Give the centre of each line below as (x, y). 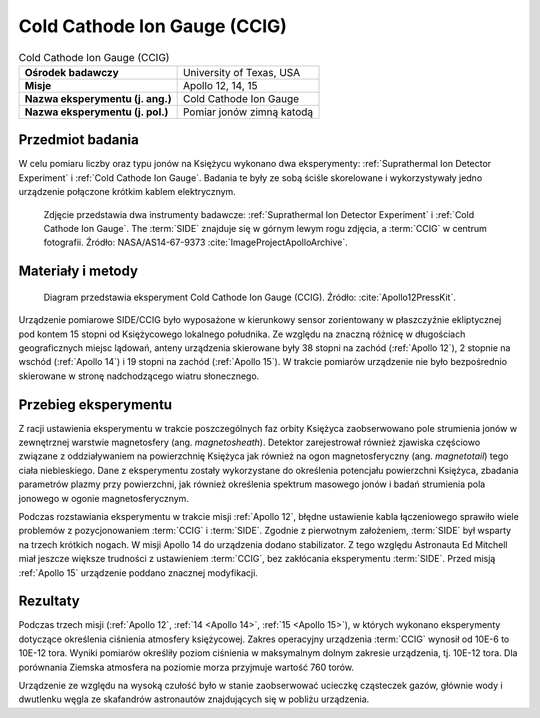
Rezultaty (49, 601)
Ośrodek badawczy (71, 72)
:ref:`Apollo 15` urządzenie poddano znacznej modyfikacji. (138, 572)
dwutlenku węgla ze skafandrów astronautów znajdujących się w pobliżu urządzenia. (194, 699)
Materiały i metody (78, 271)
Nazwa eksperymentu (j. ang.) (98, 98)
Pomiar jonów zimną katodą (248, 112)
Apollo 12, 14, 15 (220, 85)
